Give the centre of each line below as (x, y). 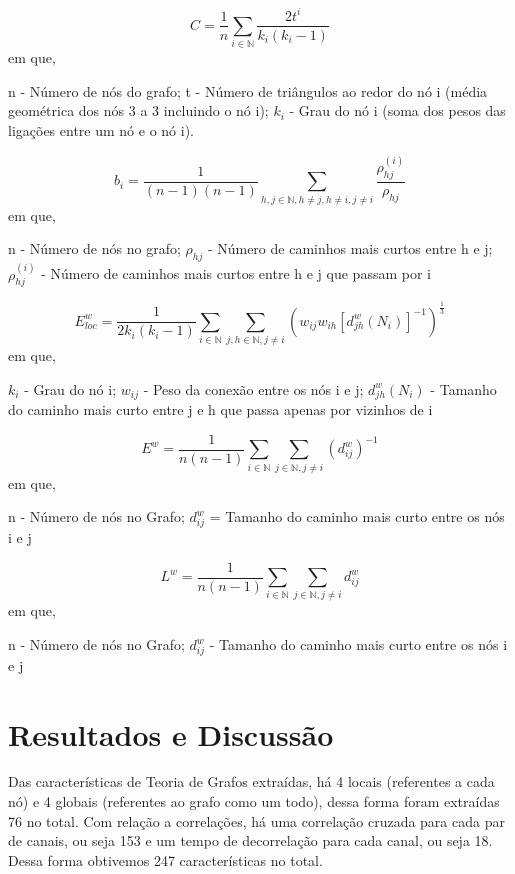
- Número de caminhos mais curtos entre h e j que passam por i (236, 273)
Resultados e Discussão (171, 733)
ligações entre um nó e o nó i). (101, 130)
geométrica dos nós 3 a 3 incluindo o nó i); (138, 110)
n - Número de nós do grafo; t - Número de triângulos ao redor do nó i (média (248, 90)
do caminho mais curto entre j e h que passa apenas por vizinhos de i (220, 409)
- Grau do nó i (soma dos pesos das (397, 110)
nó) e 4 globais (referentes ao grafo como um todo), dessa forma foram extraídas (254, 801)
